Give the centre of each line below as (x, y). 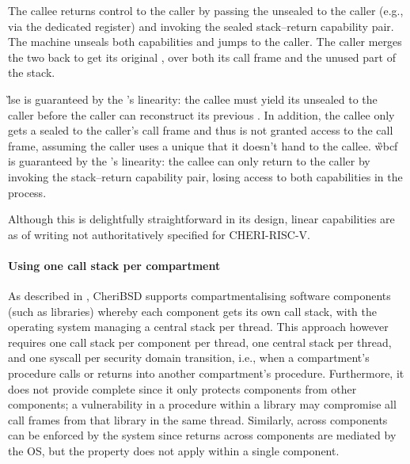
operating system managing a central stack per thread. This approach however (198, 327)
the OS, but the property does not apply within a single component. (174, 451)
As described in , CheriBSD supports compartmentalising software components (199, 296)
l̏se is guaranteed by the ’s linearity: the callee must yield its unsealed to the (193, 99)
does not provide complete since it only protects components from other (182, 388)
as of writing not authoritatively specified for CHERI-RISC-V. (159, 234)
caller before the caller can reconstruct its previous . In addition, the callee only (201, 114)
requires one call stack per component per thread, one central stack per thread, (200, 342)
